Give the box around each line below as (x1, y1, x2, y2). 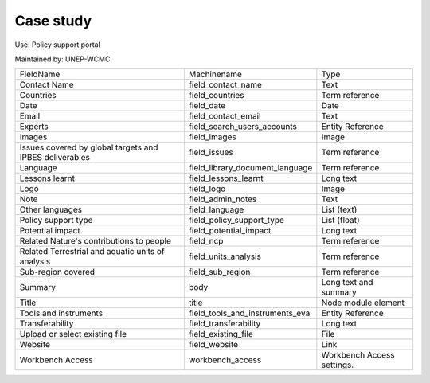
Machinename (188, 68, 243, 80)
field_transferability (188, 319, 261, 330)
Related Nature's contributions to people (19, 236, 171, 247)
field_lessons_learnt (188, 173, 264, 184)
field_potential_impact (188, 225, 272, 236)
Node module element (321, 297, 405, 308)
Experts (19, 121, 49, 132)
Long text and (321, 277, 373, 288)
